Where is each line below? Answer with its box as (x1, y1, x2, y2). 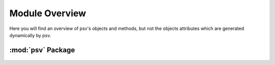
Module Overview (9, 8, 87, 19)
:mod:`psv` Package (9, 46, 75, 54)
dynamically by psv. (9, 32, 51, 38)
